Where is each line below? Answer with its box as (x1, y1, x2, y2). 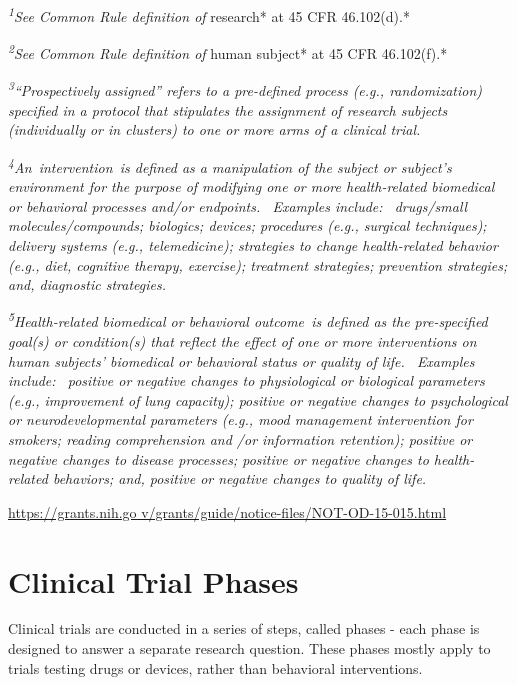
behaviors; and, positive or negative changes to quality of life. (52, 468, 427, 489)
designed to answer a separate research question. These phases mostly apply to (8, 638, 491, 659)
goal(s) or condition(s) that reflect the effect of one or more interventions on (8, 331, 477, 351)
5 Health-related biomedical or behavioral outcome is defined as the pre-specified (8, 308, 488, 332)
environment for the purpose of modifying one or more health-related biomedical (8, 176, 495, 197)
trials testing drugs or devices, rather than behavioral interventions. (8, 657, 423, 678)
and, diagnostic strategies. (8, 274, 166, 295)
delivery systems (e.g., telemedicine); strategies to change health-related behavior (8, 234, 498, 255)
